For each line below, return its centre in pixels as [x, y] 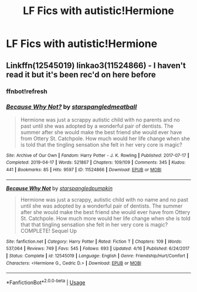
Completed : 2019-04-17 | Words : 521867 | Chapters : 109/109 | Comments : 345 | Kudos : [96, 162]
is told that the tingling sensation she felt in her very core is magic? [101, 144]
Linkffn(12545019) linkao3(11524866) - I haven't [96, 65]
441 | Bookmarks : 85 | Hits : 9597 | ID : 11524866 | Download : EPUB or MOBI [84, 170]
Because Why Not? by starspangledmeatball [72, 107]
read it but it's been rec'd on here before [81, 74]
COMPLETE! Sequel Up [49, 230]
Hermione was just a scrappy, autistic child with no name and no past [104, 199]
